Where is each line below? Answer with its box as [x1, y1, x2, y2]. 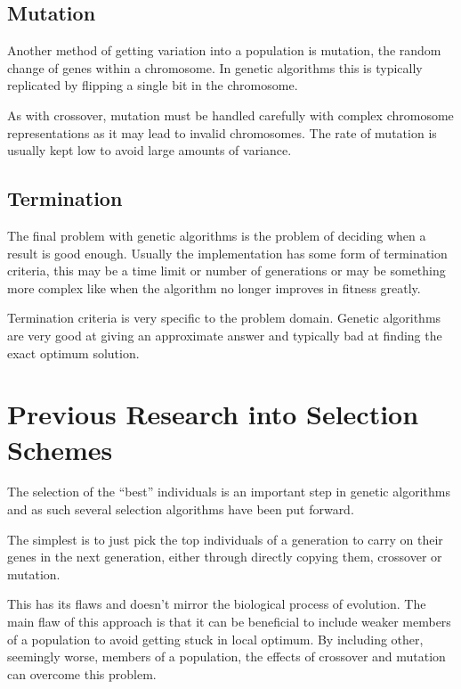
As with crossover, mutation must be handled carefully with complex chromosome [7, 105, 454, 124]
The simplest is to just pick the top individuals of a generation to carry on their [7, 529, 443, 548]
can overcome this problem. [7, 664, 157, 683]
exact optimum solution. [7, 343, 140, 362]
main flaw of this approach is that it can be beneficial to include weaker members [7, 612, 451, 630]
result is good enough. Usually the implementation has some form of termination [7, 243, 448, 262]
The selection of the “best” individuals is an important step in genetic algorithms [7, 482, 450, 501]
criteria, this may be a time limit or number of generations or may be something [7, 261, 446, 280]
